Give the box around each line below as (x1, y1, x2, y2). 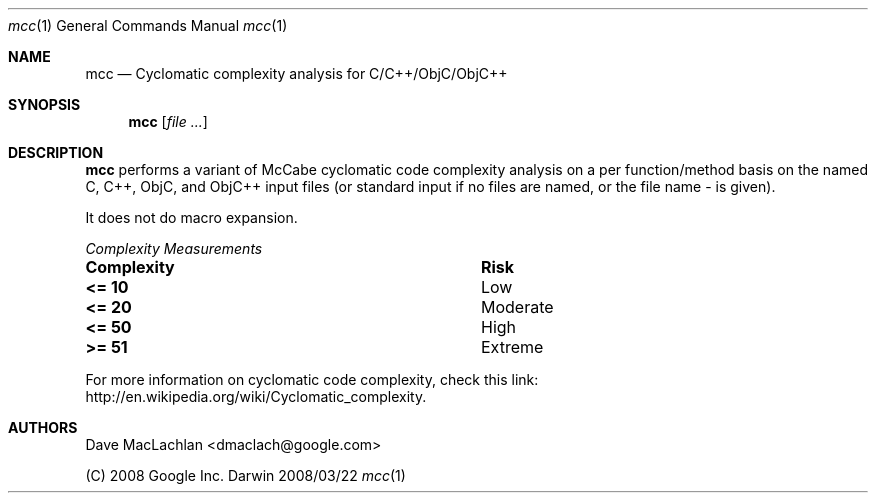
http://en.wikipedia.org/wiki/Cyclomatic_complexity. (85, 388, 427, 405)
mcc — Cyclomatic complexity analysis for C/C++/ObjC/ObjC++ (85, 65, 508, 82)
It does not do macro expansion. (85, 209, 298, 226)
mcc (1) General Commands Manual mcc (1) (8, 17, 288, 34)
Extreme (480, 337, 544, 357)
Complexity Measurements (85, 240, 263, 257)
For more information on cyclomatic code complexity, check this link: (85, 371, 539, 388)
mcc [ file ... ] (128, 113, 208, 130)
